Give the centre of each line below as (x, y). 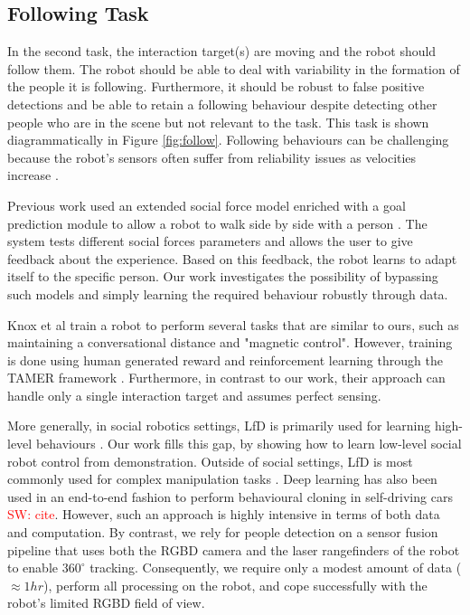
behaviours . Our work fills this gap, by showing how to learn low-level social (249, 444)
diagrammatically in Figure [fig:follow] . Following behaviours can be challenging (228, 140)
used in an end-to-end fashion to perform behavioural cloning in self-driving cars (230, 496)
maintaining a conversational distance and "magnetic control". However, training (230, 342)
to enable (33, 568)
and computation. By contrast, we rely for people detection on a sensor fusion (223, 532)
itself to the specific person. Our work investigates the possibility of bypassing (223, 276)
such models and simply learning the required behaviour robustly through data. (228, 293)
